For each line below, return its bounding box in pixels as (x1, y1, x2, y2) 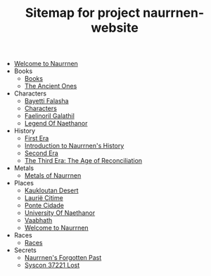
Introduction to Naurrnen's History (24, 142, 124, 150)
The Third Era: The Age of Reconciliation (24, 157, 143, 165)
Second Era (24, 149, 58, 157)
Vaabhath (24, 216, 53, 225)
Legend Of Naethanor (24, 119, 88, 128)
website (91, 20, 139, 36)
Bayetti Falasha (24, 97, 69, 105)
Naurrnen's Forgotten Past (24, 254, 102, 262)
